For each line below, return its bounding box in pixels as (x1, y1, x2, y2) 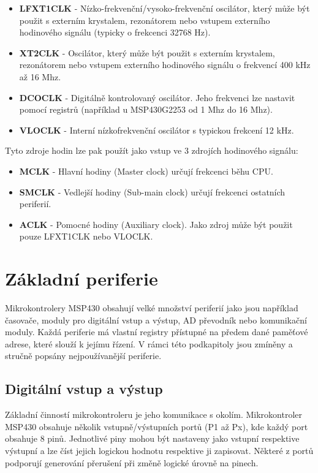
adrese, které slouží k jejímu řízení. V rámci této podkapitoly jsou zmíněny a (5, 337, 293, 350)
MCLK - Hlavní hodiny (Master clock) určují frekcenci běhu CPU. (19, 164, 273, 177)
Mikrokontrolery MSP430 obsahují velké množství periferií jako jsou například (5, 301, 298, 314)
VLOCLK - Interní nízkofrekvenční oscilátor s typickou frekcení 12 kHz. (19, 123, 294, 136)
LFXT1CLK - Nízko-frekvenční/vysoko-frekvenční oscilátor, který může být (19, 2, 310, 14)
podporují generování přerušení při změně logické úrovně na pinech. (5, 456, 259, 469)
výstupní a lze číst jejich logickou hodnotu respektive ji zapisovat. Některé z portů (5, 444, 314, 456)
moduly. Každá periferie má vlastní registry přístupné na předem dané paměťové (5, 325, 308, 338)
